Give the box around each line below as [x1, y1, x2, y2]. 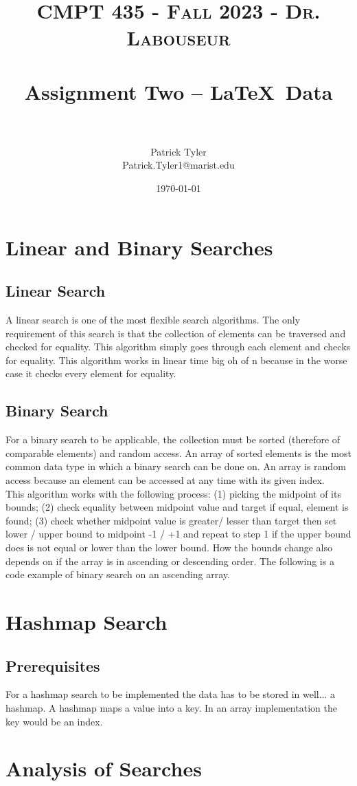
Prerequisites [5, 655, 100, 676]
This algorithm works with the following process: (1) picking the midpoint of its [5, 486, 341, 500]
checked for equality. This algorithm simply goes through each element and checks [5, 339, 351, 354]
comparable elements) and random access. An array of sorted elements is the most [5, 445, 352, 460]
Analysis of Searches [5, 754, 202, 783]
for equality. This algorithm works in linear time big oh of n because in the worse [5, 352, 347, 367]
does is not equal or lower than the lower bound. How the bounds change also [5, 540, 333, 554]
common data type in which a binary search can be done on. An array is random [5, 459, 346, 474]
